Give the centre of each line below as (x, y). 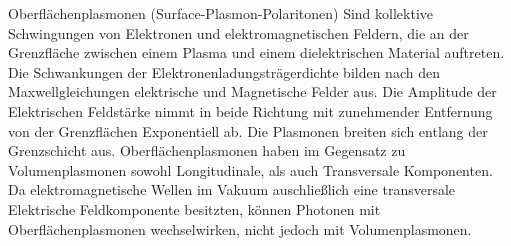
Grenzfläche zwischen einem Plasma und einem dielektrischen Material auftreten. (256, 52)
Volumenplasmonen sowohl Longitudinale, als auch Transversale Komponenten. (250, 169)
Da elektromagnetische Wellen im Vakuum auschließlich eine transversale (232, 189)
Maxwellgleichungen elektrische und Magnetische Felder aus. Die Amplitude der (252, 91)
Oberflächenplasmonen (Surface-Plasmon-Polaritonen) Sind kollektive (220, 13)
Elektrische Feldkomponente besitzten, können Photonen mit (194, 208)
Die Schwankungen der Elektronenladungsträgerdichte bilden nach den (224, 71)
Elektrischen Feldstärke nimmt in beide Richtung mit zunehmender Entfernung (250, 110)
